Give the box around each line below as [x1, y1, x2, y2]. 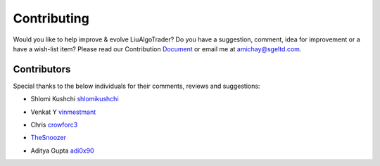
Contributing [13, 11, 89, 26]
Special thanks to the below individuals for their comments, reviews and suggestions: [13, 82, 260, 90]
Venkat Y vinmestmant [30, 108, 96, 116]
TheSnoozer [30, 134, 67, 142]
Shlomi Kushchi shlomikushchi [30, 95, 119, 103]
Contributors [13, 63, 71, 75]
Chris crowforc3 [30, 120, 78, 129]
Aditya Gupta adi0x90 [30, 146, 94, 155]
